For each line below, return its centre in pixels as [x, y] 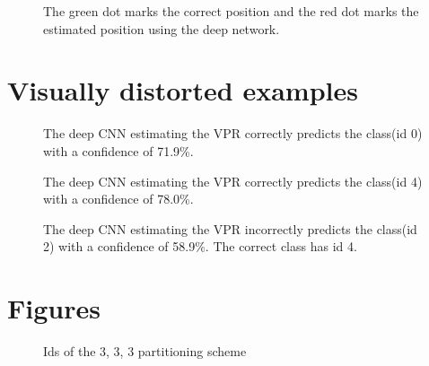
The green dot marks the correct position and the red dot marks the [231, 11]
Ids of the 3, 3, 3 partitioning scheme [145, 351]
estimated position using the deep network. [162, 28]
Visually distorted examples [183, 90]
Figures [54, 308]
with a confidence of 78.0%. [118, 199]
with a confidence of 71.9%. [118, 150]
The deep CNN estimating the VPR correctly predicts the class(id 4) [233, 181]
